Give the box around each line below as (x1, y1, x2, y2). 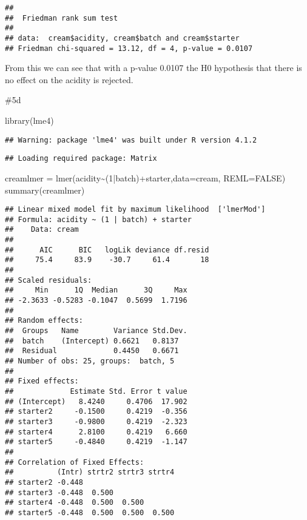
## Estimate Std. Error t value (5, 387, 187, 396)
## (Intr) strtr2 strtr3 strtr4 (5, 468, 175, 477)
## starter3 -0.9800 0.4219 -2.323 (5, 417, 187, 426)
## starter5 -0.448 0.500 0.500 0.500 (5, 508, 175, 517)
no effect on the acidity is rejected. (5, 73, 133, 86)
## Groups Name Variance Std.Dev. (5, 326, 187, 336)
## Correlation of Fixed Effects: (5, 458, 144, 467)
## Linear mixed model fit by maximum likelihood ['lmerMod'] (5, 205, 266, 214)
